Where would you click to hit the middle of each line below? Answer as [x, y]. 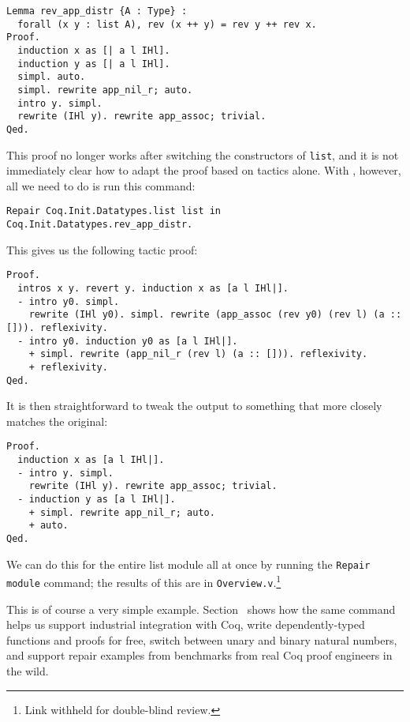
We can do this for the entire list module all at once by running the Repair [188, 564]
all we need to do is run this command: [101, 185]
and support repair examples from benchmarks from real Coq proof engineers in [199, 655]
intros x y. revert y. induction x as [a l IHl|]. [153, 288]
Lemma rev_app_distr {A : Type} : [97, 11]
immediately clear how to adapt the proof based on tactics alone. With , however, [204, 170]
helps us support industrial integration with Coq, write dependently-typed [186, 624]
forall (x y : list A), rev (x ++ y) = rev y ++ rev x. [167, 24]
